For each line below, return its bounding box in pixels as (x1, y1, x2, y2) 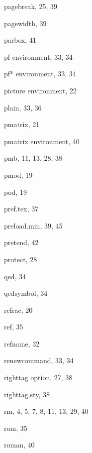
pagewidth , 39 (4, 18, 47, 28)
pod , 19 (4, 186, 27, 197)
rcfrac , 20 (4, 304, 33, 315)
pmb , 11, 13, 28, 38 (4, 153, 63, 163)
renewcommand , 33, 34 (4, 355, 74, 366)
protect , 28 (4, 254, 37, 264)
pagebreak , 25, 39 (4, 1, 57, 11)
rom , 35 (4, 422, 27, 433)
